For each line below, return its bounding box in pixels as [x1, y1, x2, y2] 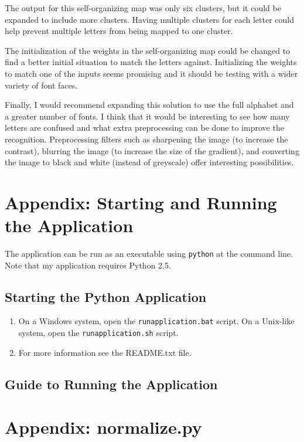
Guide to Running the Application [5, 375, 218, 393]
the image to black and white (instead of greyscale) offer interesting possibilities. [5, 156, 294, 168]
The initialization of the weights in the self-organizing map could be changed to [5, 44, 291, 56]
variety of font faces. [5, 79, 78, 91]
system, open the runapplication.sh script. [18, 327, 179, 339]
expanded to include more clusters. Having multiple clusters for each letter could [5, 13, 294, 25]
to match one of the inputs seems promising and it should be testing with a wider [5, 67, 298, 79]
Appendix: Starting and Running [5, 190, 277, 214]
